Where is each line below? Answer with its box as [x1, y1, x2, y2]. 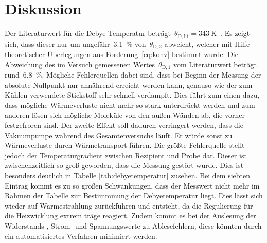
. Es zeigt [220, 28, 250, 39]
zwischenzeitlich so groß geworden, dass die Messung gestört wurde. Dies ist [5, 160, 244, 171]
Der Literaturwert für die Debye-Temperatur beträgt [5, 28, 171, 39]
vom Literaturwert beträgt [173, 59, 257, 69]
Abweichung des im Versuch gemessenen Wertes [5, 59, 155, 69]
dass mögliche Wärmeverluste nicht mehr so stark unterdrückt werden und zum [5, 99, 255, 110]
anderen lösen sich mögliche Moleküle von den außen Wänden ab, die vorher [5, 109, 245, 120]
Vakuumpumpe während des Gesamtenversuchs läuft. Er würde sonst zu [5, 129, 233, 140]
